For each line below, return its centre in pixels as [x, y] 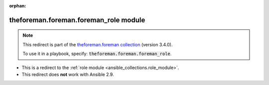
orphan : [18, 6]
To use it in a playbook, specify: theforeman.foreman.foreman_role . [97, 54]
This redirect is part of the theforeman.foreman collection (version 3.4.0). [98, 44]
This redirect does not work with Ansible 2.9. [68, 74]
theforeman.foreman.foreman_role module [77, 20]
